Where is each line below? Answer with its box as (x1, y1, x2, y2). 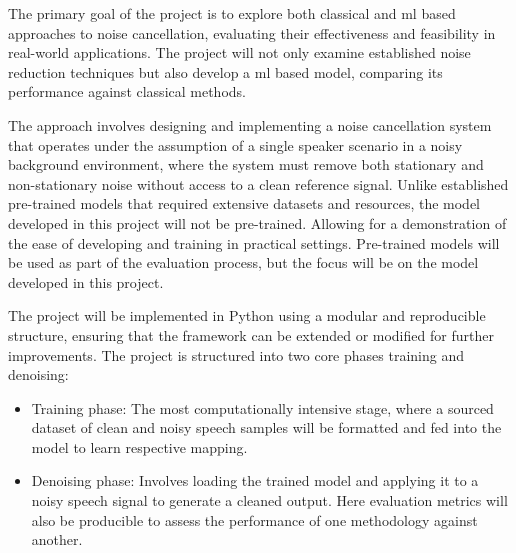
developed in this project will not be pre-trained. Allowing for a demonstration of (8, 212, 507, 233)
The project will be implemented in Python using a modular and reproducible (8, 305, 486, 326)
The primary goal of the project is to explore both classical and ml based (8, 3, 456, 23)
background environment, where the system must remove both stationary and (8, 154, 484, 175)
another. (31, 529, 83, 550)
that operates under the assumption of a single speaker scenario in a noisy (8, 134, 463, 155)
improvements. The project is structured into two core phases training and (8, 344, 464, 365)
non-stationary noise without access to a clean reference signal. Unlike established (8, 173, 509, 194)
